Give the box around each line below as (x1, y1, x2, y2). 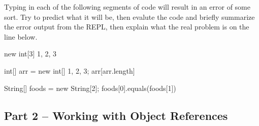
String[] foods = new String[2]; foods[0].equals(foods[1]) (4, 82, 176, 93)
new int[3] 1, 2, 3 (4, 48, 57, 59)
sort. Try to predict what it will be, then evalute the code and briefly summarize (4, 11, 255, 22)
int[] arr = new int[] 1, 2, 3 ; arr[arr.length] (4, 65, 135, 76)
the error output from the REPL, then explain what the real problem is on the (4, 21, 249, 32)
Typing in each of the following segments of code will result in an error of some (4, 2, 250, 12)
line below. (4, 31, 38, 42)
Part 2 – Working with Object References (4, 107, 228, 123)
